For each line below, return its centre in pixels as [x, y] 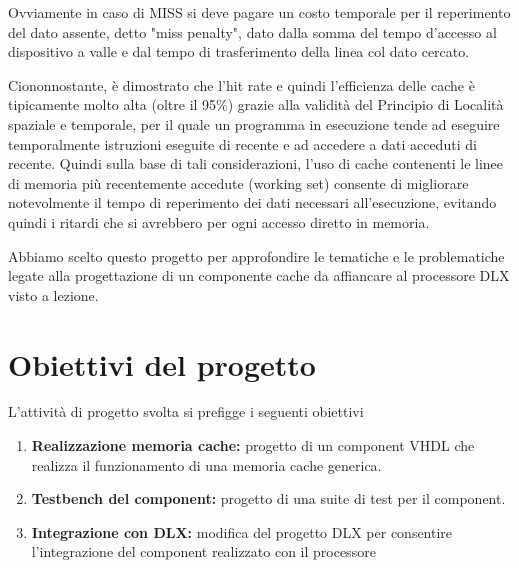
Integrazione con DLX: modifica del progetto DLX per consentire [242, 531]
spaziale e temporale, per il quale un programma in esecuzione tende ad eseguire [254, 123]
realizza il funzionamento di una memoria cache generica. [206, 464]
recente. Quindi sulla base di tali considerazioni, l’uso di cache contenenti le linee [256, 163]
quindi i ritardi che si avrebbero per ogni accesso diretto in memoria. [219, 221]
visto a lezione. [53, 294]
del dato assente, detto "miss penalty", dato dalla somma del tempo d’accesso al [252, 31]
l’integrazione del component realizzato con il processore [203, 551]
